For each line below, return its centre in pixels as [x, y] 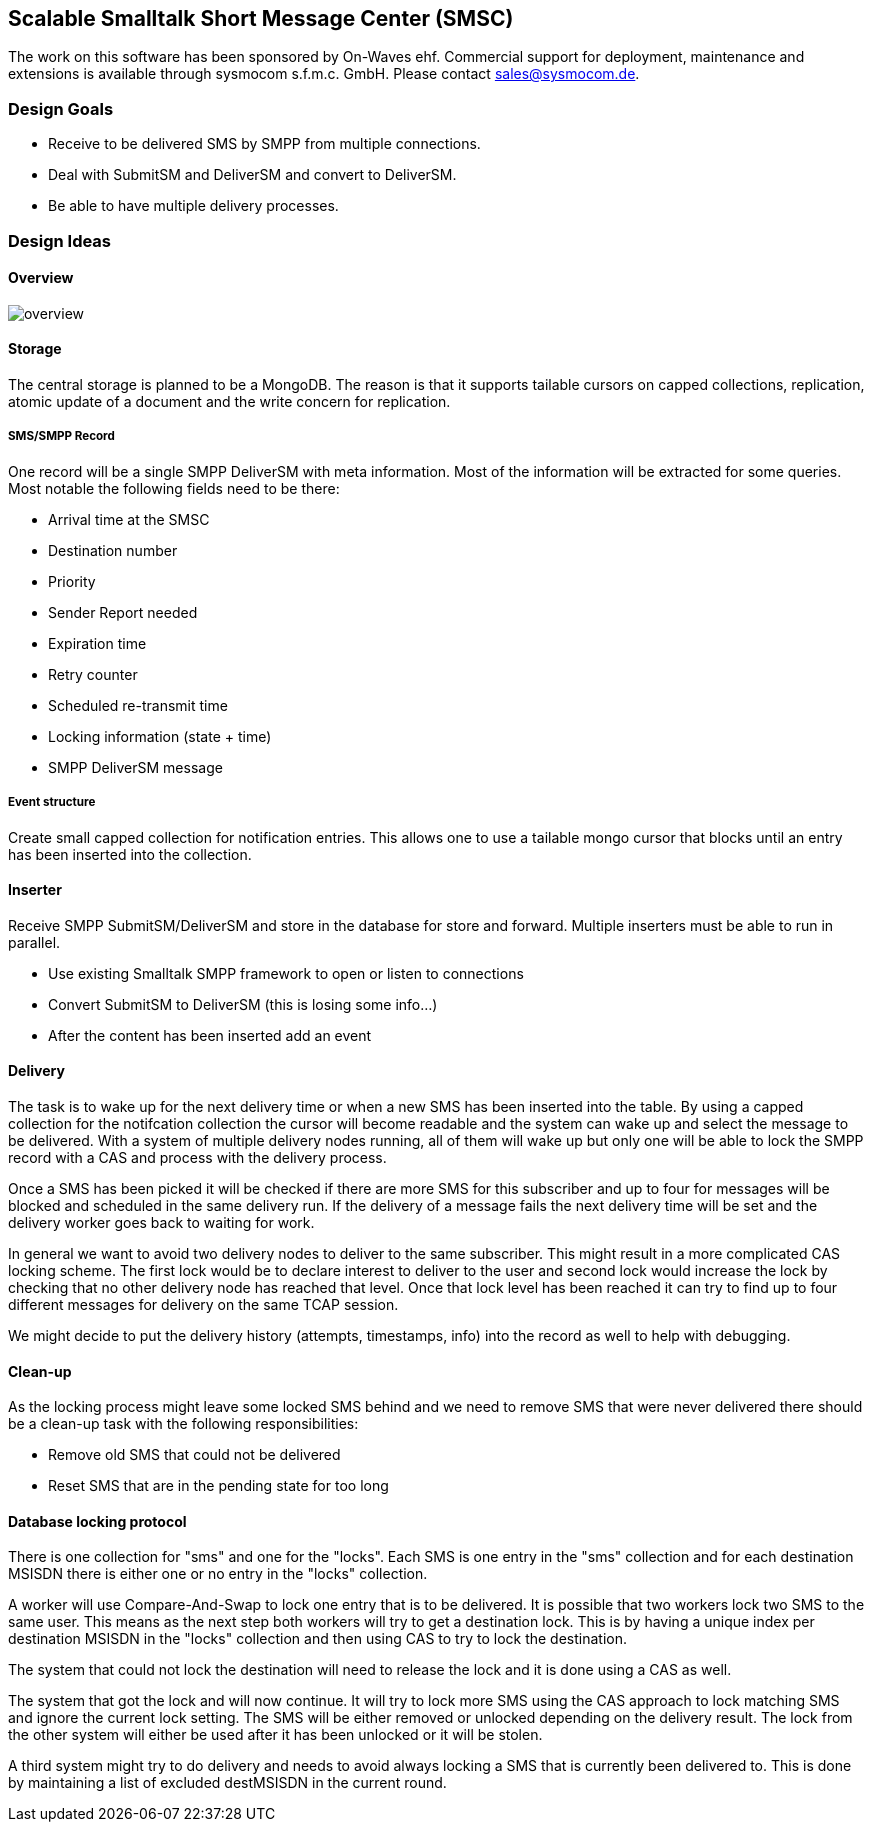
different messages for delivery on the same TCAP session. [203, 1304]
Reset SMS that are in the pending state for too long [218, 1486]
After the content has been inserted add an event [210, 1035]
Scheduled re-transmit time [138, 705]
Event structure [52, 802]
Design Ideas [60, 240]
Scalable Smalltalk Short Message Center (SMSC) [261, 18]
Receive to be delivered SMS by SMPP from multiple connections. [264, 144]
